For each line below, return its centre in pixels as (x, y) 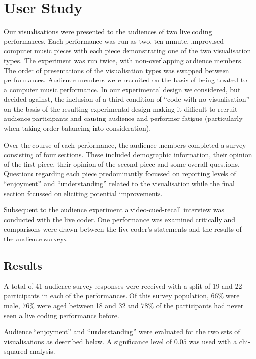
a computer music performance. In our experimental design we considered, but (122, 89)
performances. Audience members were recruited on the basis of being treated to (126, 80)
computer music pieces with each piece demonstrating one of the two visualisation (128, 51)
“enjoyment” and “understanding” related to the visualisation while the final (119, 183)
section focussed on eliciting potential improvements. (83, 193)
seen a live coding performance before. (62, 315)
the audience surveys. (36, 239)
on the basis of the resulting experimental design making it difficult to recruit (121, 108)
